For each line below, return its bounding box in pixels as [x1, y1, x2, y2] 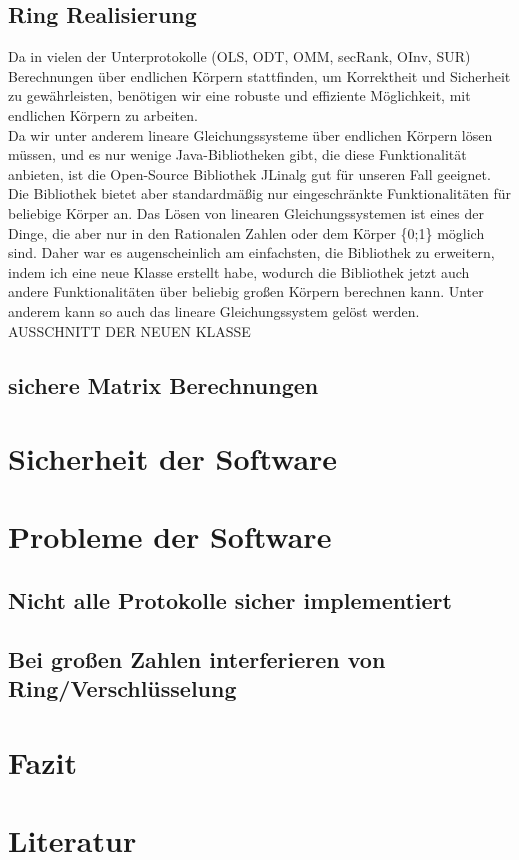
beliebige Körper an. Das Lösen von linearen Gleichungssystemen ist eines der [8, 202, 484, 223]
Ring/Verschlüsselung [8, 673, 237, 704]
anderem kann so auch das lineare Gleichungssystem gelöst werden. [8, 300, 420, 321]
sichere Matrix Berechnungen [8, 369, 319, 400]
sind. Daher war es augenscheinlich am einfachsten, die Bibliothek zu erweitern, [8, 242, 495, 263]
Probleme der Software [8, 516, 332, 557]
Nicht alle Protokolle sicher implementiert [8, 585, 452, 616]
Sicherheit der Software [8, 438, 338, 479]
